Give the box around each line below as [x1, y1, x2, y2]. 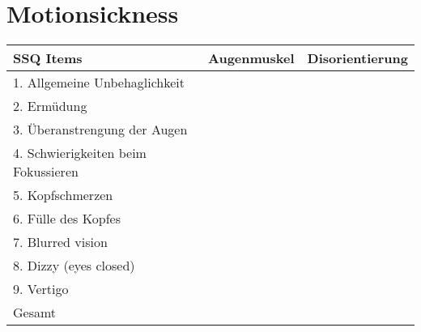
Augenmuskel [208, 49, 295, 68]
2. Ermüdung [13, 96, 87, 116]
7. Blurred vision [13, 232, 108, 252]
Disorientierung [307, 49, 408, 68]
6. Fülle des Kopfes [13, 209, 121, 228]
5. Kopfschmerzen [13, 185, 113, 205]
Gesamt [13, 303, 57, 322]
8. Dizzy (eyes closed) [13, 256, 135, 275]
